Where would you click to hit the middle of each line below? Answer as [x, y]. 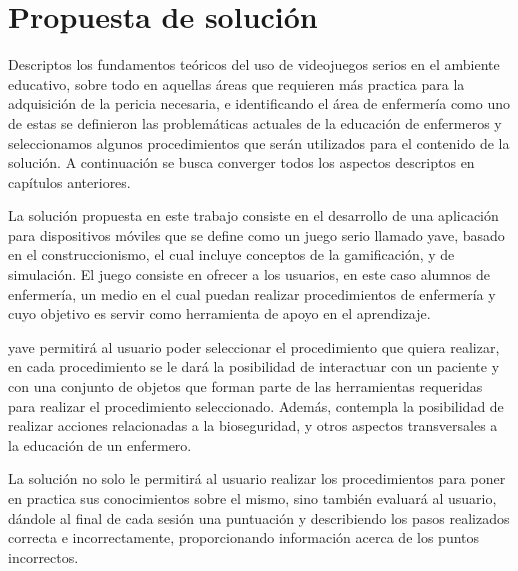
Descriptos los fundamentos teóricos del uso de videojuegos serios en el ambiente [254, 64]
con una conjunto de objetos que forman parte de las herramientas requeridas [245, 386]
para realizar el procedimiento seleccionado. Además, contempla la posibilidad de [256, 405]
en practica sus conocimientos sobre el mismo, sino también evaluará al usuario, [252, 498]
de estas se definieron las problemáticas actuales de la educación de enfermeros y [255, 122]
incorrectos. [43, 556]
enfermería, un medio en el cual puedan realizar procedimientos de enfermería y [252, 293]
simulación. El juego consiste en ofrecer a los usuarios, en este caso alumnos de [249, 274]
